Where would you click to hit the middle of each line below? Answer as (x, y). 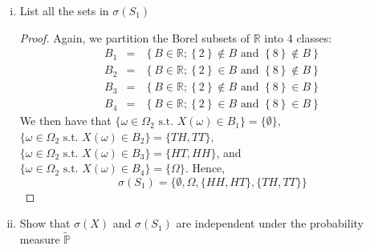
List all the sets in (64, 10)
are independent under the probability (270, 223)
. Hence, (205, 168)
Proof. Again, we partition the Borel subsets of (135, 37)
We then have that (65, 121)
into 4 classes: (298, 37)
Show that (45, 223)
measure (40, 239)
